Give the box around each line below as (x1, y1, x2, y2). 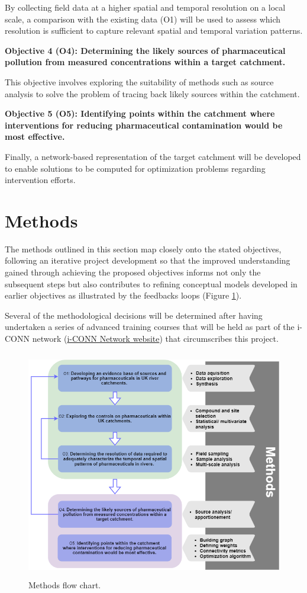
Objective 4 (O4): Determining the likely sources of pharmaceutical (5, 44, 286, 56)
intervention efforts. (5, 174, 76, 186)
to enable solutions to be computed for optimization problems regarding (5, 162, 266, 174)
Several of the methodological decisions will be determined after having (5, 309, 263, 321)
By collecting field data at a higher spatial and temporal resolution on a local (5, 1, 286, 13)
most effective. (5, 130, 65, 143)
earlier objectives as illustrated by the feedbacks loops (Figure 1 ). (5, 289, 242, 302)
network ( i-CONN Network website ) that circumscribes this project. (32, 332, 279, 344)
